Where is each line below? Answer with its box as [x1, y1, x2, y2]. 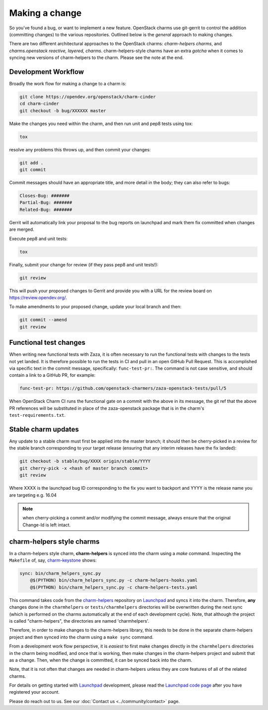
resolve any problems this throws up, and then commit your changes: [9, 146, 151, 152]
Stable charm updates [9, 425, 79, 434]
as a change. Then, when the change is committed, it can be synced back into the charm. [9, 657, 193, 663]
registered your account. [9, 689, 60, 695]
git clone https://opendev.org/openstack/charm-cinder [19, 94, 156, 99]
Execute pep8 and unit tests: [9, 236, 68, 242]
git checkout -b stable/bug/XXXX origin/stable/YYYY [19, 458, 151, 464]
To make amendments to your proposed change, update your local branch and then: [9, 304, 182, 310]
